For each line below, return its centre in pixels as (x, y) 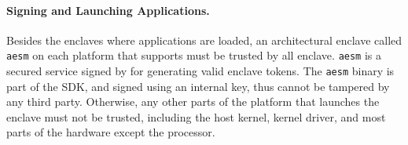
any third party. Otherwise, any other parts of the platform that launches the (193, 101)
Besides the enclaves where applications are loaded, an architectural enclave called (204, 40)
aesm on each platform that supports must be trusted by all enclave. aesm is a (194, 55)
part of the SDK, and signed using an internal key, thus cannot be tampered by (198, 86)
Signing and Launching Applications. (108, 10)
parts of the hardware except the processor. (111, 132)
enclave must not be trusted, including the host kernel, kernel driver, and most (196, 116)
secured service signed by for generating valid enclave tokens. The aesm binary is (200, 71)
